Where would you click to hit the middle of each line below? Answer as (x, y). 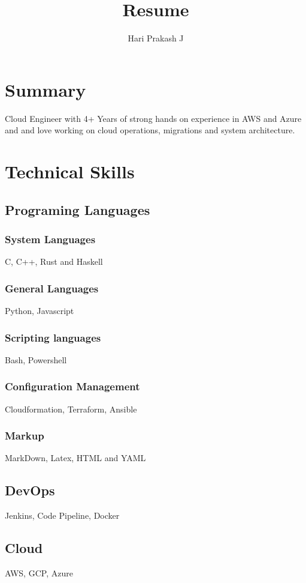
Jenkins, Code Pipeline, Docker (62, 515)
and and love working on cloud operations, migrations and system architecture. (150, 130)
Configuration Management (72, 386)
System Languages (50, 239)
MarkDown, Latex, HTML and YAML (75, 458)
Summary (46, 89)
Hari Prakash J (156, 38)
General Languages (52, 288)
